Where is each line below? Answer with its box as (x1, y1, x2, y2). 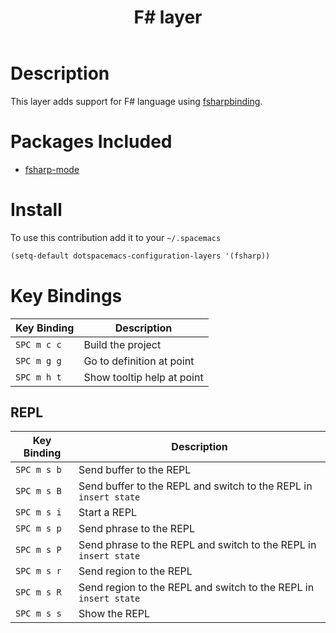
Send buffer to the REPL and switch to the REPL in (78, 479, 313, 493)
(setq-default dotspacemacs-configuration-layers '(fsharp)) (10, 251, 271, 261)
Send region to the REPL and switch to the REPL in (78, 581, 315, 595)
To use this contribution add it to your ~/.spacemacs (10, 231, 222, 243)
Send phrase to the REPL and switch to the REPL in (78, 538, 317, 552)
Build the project (83, 337, 162, 351)
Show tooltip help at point (83, 370, 204, 384)
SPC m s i (15, 507, 62, 518)
